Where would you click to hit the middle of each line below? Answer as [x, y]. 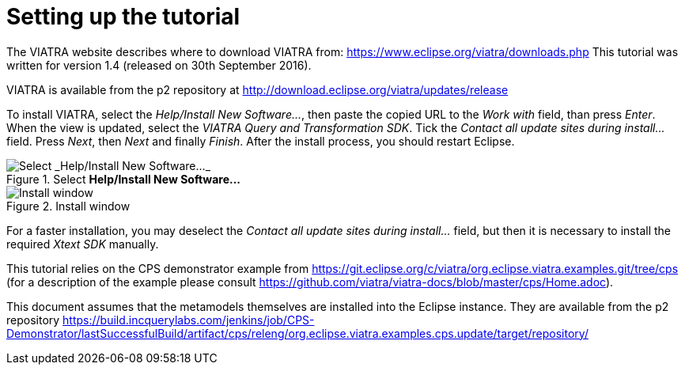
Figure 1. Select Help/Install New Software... [124, 179]
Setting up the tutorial [123, 17]
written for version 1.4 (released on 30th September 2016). [159, 65]
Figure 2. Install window [68, 206]
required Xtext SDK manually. [83, 244]
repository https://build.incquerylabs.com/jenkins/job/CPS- [161, 320]
